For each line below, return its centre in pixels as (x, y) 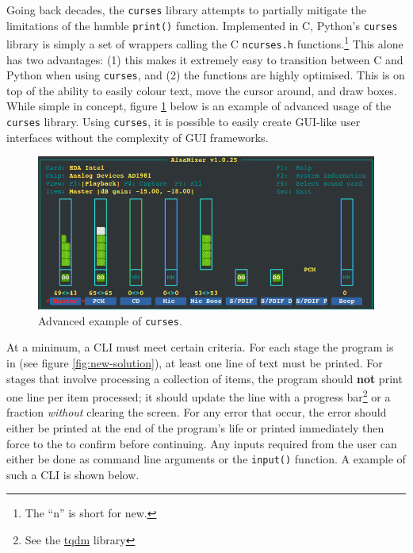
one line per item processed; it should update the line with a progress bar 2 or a (199, 396)
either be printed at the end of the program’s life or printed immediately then (195, 428)
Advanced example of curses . (110, 320)
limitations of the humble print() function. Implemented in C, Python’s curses (202, 25)
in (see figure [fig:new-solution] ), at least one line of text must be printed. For (195, 362)
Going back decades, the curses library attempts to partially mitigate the (186, 10)
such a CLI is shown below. (73, 474)
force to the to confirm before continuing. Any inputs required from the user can (202, 443)
